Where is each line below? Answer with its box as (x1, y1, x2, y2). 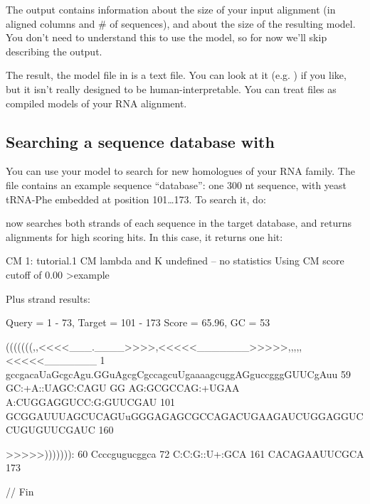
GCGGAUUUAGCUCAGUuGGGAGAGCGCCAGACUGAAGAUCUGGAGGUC (6, 408, 364, 423)
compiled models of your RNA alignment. (6, 95, 187, 110)
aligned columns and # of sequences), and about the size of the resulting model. (6, 16, 356, 31)
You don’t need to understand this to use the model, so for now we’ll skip (6, 30, 327, 45)
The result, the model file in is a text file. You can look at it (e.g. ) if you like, (6, 68, 347, 82)
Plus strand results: (6, 291, 90, 306)
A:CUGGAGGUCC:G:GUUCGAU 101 (6, 395, 175, 409)
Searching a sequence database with (6, 130, 275, 152)
